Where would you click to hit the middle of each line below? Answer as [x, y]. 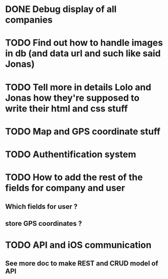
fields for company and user [65, 188]
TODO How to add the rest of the [74, 177]
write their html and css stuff [66, 108]
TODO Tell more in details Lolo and [78, 87]
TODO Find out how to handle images [84, 43]
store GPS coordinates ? [44, 224]
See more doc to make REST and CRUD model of [82, 264]
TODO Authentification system [71, 154]
